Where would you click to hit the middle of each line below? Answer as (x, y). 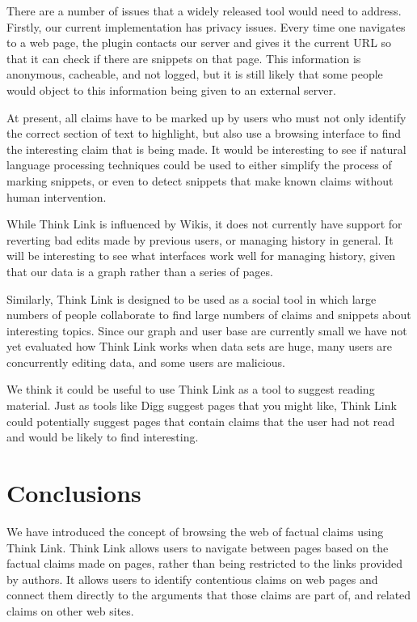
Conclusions (74, 493)
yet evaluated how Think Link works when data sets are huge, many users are (200, 346)
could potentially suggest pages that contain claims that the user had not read (201, 421)
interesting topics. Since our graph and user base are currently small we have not (207, 330)
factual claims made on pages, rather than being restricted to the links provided (205, 563)
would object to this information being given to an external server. (171, 89)
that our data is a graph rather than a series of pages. (140, 271)
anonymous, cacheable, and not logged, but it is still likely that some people (195, 74)
